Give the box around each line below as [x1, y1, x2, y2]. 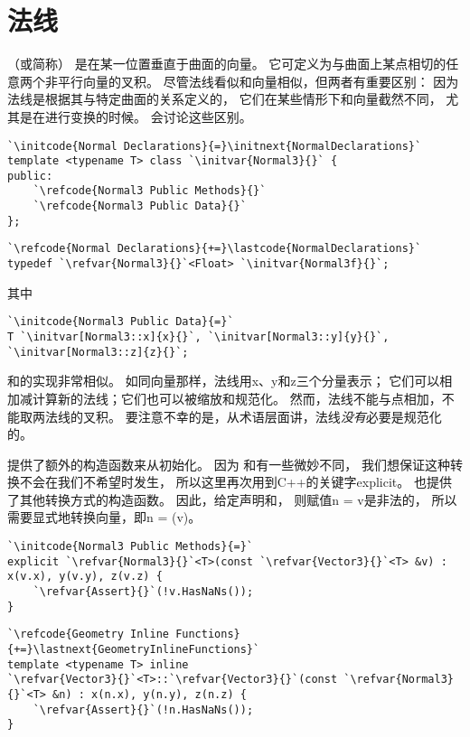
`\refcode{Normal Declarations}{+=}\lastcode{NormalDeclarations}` [7, 242, 422, 256]
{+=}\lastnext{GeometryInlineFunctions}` [7, 643, 260, 656]
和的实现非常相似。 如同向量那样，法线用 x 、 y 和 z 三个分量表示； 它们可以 [7, 371, 440, 390]
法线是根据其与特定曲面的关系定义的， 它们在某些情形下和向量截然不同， [7, 89, 442, 108]
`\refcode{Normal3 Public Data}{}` [33, 200, 247, 213]
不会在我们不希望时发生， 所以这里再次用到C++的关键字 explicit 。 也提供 [19, 472, 452, 491]
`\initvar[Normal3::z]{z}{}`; [7, 345, 189, 359]
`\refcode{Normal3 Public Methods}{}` [33, 184, 267, 198]
